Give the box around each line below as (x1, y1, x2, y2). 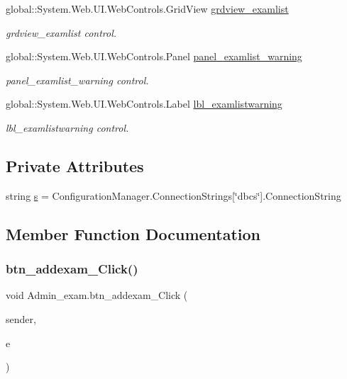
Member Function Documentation (6, 222, 261, 244)
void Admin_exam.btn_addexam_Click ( (6, 288, 188, 302)
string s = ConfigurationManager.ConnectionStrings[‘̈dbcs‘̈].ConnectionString (6, 188, 341, 203)
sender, (6, 311, 36, 326)
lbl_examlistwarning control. (6, 120, 129, 135)
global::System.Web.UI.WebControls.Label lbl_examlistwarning (6, 96, 282, 111)
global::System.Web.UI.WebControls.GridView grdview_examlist (6, 1, 289, 16)
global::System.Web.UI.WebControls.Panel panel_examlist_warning (6, 49, 302, 64)
